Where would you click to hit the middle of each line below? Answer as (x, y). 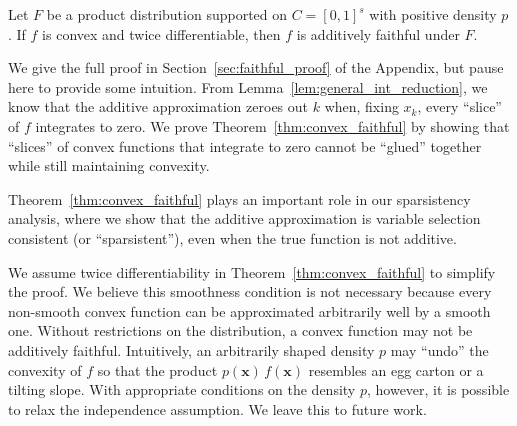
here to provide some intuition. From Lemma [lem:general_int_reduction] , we (248, 86)
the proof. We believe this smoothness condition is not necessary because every (250, 291)
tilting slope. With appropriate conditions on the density (182, 389)
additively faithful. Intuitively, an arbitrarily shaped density (191, 349)
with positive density (433, 14)
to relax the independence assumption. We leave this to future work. (217, 408)
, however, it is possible (438, 389)
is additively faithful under (378, 33)
